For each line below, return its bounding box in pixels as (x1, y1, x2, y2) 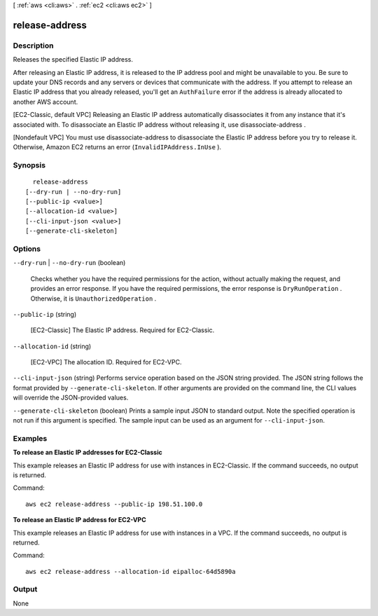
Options (13, 244, 41, 254)
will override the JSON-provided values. (13, 393, 129, 402)
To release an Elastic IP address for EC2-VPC (13, 516, 146, 524)
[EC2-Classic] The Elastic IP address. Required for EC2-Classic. (30, 326, 215, 334)
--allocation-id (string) (13, 342, 92, 350)
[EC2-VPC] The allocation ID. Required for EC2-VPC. (30, 358, 182, 367)
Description (13, 41, 54, 50)
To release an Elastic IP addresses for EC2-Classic (13, 449, 162, 457)
